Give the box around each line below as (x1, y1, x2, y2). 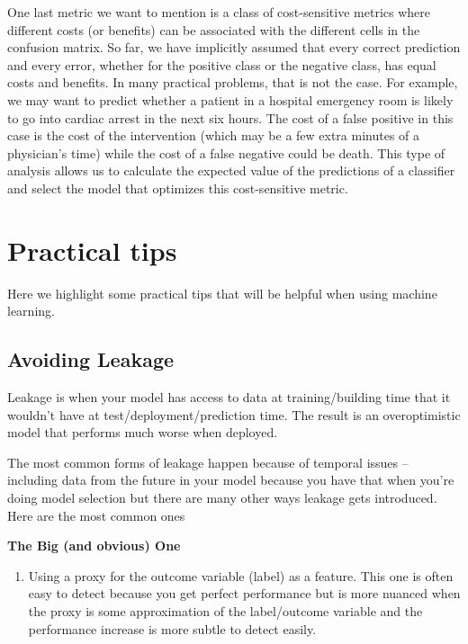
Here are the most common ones (7, 505, 185, 524)
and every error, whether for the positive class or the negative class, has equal (7, 55, 436, 74)
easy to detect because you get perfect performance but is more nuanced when (28, 584, 461, 603)
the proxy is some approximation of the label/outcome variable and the (28, 601, 423, 620)
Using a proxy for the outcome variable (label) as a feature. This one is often (28, 566, 454, 585)
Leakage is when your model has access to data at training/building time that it (7, 388, 451, 407)
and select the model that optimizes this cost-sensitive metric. (7, 178, 348, 197)
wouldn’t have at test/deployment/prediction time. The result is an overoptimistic (7, 405, 461, 424)
